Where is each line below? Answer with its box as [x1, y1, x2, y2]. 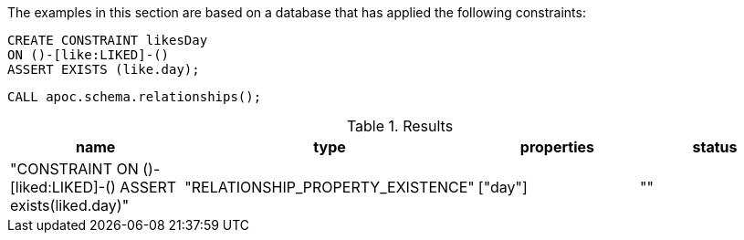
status [692, 138, 738, 156]
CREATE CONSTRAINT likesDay [7, 33, 208, 47]
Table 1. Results [346, 117, 454, 135]
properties [519, 138, 594, 156]
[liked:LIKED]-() [10, 178, 116, 196]
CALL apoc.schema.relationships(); [7, 89, 262, 104]
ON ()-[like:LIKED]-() [7, 47, 170, 62]
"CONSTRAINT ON [10, 160, 139, 178]
